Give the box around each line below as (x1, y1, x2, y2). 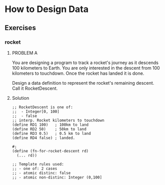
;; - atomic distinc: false (12, 170, 71, 175)
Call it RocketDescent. (12, 85, 58, 91)
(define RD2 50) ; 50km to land (12, 126, 87, 131)
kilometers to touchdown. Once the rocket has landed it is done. (12, 70, 144, 76)
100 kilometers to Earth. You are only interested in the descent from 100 (12, 65, 160, 71)
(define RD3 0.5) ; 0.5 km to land (12, 131, 91, 136)
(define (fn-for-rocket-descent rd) (12, 148, 89, 153)
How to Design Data (5, 4, 89, 15)
